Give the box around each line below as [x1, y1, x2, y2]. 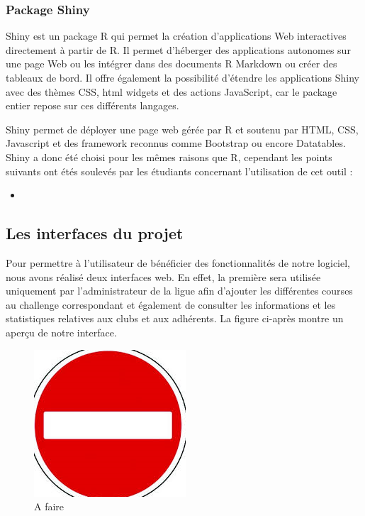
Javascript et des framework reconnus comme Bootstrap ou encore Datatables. [6, 136, 346, 150]
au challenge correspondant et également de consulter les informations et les [6, 297, 336, 312]
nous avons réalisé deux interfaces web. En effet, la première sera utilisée [6, 269, 321, 284]
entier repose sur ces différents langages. [6, 98, 179, 113]
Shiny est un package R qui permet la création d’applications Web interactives [6, 28, 347, 43]
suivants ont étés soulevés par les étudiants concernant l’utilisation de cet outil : [6, 163, 353, 178]
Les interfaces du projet [6, 222, 184, 244]
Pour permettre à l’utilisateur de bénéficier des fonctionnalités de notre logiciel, [6, 255, 351, 270]
